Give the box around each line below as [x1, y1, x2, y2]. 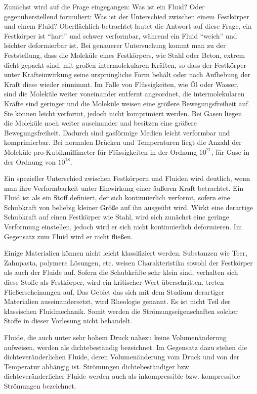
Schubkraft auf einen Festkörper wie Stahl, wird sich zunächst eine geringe [4, 212, 229, 222]
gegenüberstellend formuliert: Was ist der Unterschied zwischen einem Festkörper [4, 11, 249, 21]
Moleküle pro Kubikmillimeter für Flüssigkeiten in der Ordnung [4, 146, 197, 157]
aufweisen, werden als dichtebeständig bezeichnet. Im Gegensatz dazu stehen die [4, 342, 247, 352]
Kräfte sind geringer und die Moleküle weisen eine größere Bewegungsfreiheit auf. [4, 98, 250, 108]
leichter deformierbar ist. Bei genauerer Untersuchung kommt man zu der [4, 40, 226, 50]
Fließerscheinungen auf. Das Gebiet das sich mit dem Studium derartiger [4, 286, 224, 297]
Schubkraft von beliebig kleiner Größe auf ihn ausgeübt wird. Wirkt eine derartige [4, 202, 253, 212]
